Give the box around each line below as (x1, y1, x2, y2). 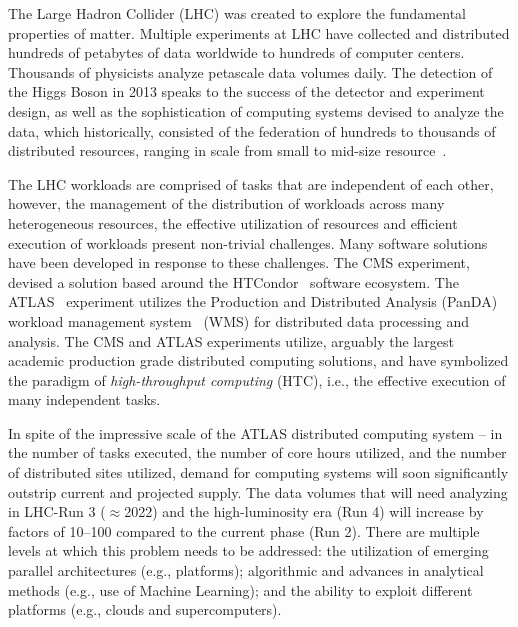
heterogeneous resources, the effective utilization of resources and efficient (8, 212, 458, 233)
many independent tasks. (8, 389, 161, 410)
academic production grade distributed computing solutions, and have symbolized (8, 350, 509, 371)
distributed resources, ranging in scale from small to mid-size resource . (8, 140, 447, 161)
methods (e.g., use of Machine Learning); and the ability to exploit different (8, 579, 473, 600)
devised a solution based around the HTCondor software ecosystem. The (8, 271, 459, 292)
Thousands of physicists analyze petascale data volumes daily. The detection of (8, 61, 493, 82)
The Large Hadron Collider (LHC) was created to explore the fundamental (8, 3, 466, 23)
